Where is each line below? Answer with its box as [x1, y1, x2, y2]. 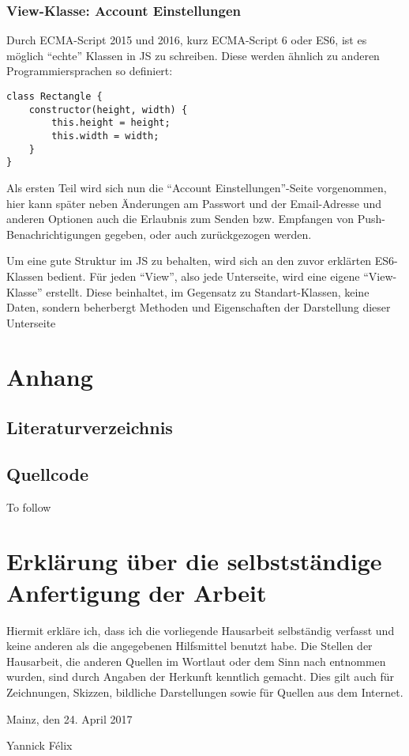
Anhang [6, 361, 93, 393]
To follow [6, 498, 51, 515]
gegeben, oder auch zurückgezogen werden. [104, 225, 312, 242]
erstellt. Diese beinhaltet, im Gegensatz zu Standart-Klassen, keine [46, 283, 370, 300]
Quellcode [6, 461, 88, 486]
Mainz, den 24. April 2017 [6, 710, 133, 727]
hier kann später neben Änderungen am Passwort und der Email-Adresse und [6, 195, 382, 211]
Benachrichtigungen [6, 225, 102, 242]
